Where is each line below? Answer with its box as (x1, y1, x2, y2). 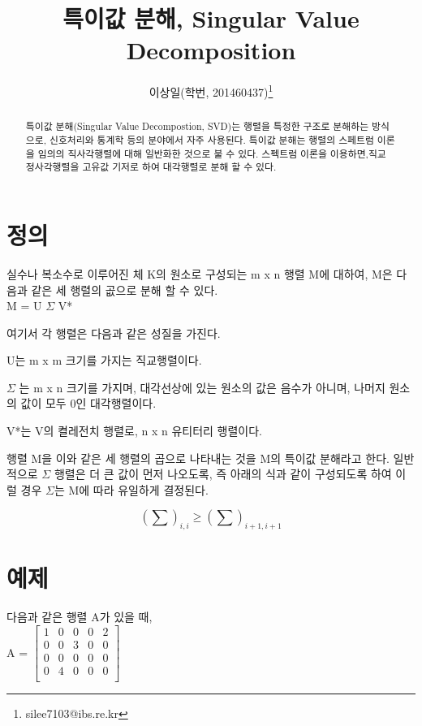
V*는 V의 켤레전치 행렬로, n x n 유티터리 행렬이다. (6, 422, 262, 439)
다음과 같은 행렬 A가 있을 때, (6, 608, 153, 625)
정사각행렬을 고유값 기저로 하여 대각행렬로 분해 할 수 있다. (25, 160, 277, 174)
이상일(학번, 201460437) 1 (149, 81, 273, 100)
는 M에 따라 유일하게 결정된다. (54, 481, 209, 498)
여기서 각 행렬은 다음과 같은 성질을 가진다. (6, 324, 221, 341)
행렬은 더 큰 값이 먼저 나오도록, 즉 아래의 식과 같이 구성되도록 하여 (54, 465, 392, 482)
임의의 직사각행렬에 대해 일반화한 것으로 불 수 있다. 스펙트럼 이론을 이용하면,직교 (37, 146, 386, 160)
